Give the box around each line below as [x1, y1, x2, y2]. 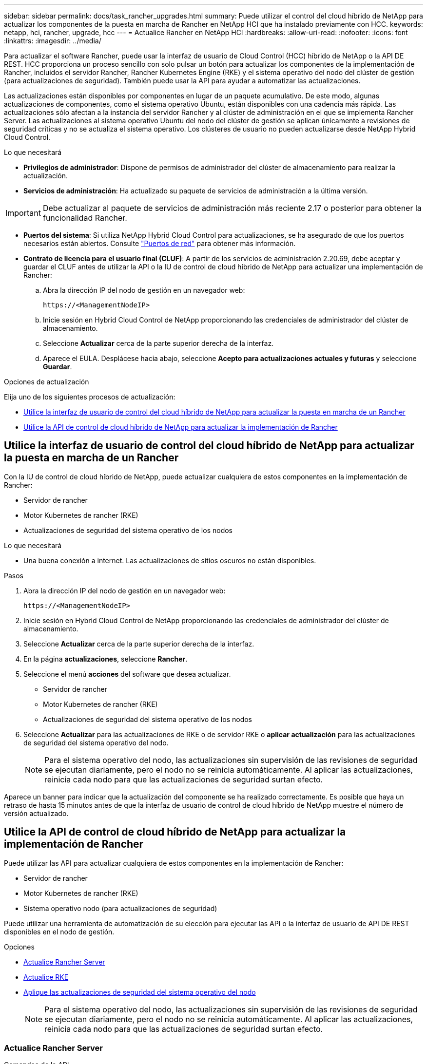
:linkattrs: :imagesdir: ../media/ [4, 37, 101, 45]
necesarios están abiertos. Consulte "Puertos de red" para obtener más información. [23, 239, 296, 247]
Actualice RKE [23, 972, 69, 981]
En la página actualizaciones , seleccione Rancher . [23, 654, 188, 663]
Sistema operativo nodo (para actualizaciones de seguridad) [23, 904, 217, 912]
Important [5, 208, 41, 218]
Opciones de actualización [4, 378, 89, 386]
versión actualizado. [4, 809, 69, 817]
